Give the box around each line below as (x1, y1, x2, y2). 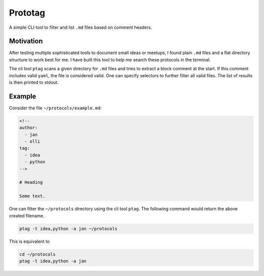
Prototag (9, 7, 45, 18)
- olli (24, 139, 41, 144)
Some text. (19, 193, 45, 199)
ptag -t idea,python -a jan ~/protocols (19, 226, 117, 232)
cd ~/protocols (19, 252, 56, 257)
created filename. (9, 212, 45, 218)
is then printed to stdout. (9, 80, 59, 85)
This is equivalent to (9, 238, 50, 244)
